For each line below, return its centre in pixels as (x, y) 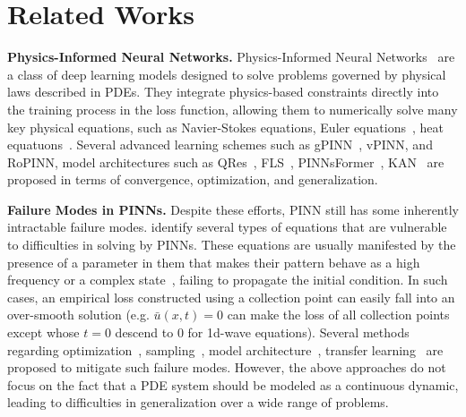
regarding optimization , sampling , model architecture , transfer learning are (225, 349)
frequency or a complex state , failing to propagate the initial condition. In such (228, 280)
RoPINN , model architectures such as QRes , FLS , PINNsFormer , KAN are (226, 162)
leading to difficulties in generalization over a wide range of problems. (198, 402)
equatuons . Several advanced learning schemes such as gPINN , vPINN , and (220, 145)
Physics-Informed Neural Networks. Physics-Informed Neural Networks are (231, 57)
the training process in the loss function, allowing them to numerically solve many (233, 109)
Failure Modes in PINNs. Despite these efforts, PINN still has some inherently (233, 209)
